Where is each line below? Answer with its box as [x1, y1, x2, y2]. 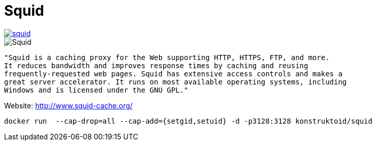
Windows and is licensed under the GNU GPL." [4, 85, 189, 94]
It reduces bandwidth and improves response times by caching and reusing [4, 61, 308, 70]
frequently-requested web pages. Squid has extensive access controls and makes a [4, 69, 342, 78]
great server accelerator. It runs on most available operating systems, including [4, 77, 347, 86]
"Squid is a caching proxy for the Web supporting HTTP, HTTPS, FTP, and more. [4, 53, 330, 62]
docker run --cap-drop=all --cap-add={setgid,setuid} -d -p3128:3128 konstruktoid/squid [4, 117, 372, 125]
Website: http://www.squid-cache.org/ [4, 101, 133, 110]
